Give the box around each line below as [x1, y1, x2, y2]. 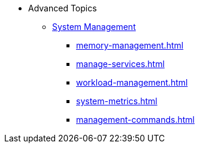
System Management [52, 22, 136, 32]
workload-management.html [76, 77, 188, 87]
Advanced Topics [28, 3, 97, 13]
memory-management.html [76, 40, 184, 50]
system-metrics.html [76, 96, 157, 106]
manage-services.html [76, 59, 165, 69]
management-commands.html [76, 114, 195, 125]
